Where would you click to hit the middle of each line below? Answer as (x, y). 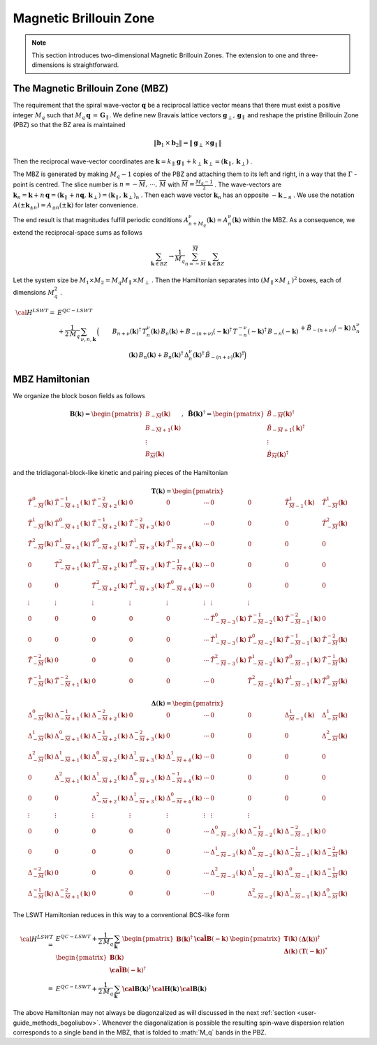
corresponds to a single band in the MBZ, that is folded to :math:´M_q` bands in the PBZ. (140, 1032)
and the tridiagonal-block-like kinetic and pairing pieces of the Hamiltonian (120, 473)
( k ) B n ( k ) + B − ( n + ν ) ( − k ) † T (194, 331)
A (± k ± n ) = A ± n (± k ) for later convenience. (76, 206)
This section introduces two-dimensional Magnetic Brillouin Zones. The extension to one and (165, 55)
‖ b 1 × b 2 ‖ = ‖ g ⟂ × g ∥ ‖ (188, 144)
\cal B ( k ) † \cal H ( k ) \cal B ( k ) (165, 988)
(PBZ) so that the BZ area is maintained (69, 125)
